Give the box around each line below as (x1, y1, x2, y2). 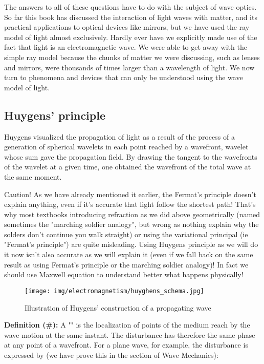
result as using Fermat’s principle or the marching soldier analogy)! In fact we (4, 259, 249, 270)
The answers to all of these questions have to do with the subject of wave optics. (4, 2, 257, 12)
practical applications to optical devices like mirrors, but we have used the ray (4, 22, 250, 32)
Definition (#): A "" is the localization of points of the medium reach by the (4, 319, 250, 330)
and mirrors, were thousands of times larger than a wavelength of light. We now (4, 62, 255, 72)
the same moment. (4, 171, 62, 182)
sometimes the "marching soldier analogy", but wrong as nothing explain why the (4, 219, 259, 229)
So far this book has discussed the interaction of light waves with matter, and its (4, 11, 257, 22)
